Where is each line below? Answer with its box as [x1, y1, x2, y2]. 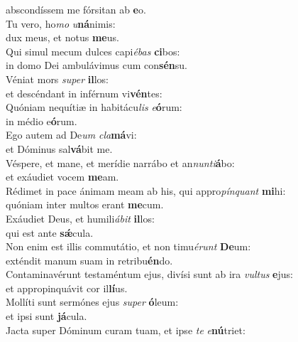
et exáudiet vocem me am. [6, 169, 119, 184]
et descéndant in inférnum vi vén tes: [6, 85, 162, 100]
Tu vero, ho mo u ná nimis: [6, 16, 116, 31]
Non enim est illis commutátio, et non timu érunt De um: [6, 239, 251, 254]
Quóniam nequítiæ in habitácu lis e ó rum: [6, 100, 182, 114]
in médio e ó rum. [6, 113, 77, 128]
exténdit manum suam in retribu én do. [6, 252, 173, 267]
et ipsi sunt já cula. [6, 309, 87, 324]
